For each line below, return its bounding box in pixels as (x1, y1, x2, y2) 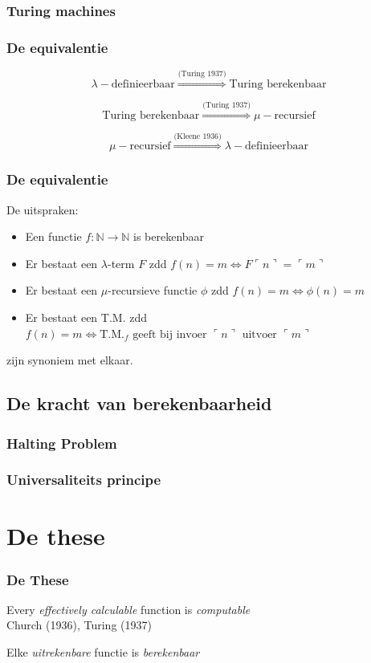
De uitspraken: (6, 201, 79, 218)
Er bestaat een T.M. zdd (25, 309, 147, 326)
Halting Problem (6, 433, 117, 453)
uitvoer (242, 328, 277, 340)
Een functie (25, 228, 82, 245)
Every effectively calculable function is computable (6, 600, 251, 617)
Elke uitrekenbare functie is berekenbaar (6, 644, 200, 661)
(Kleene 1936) (173, 132, 222, 140)
